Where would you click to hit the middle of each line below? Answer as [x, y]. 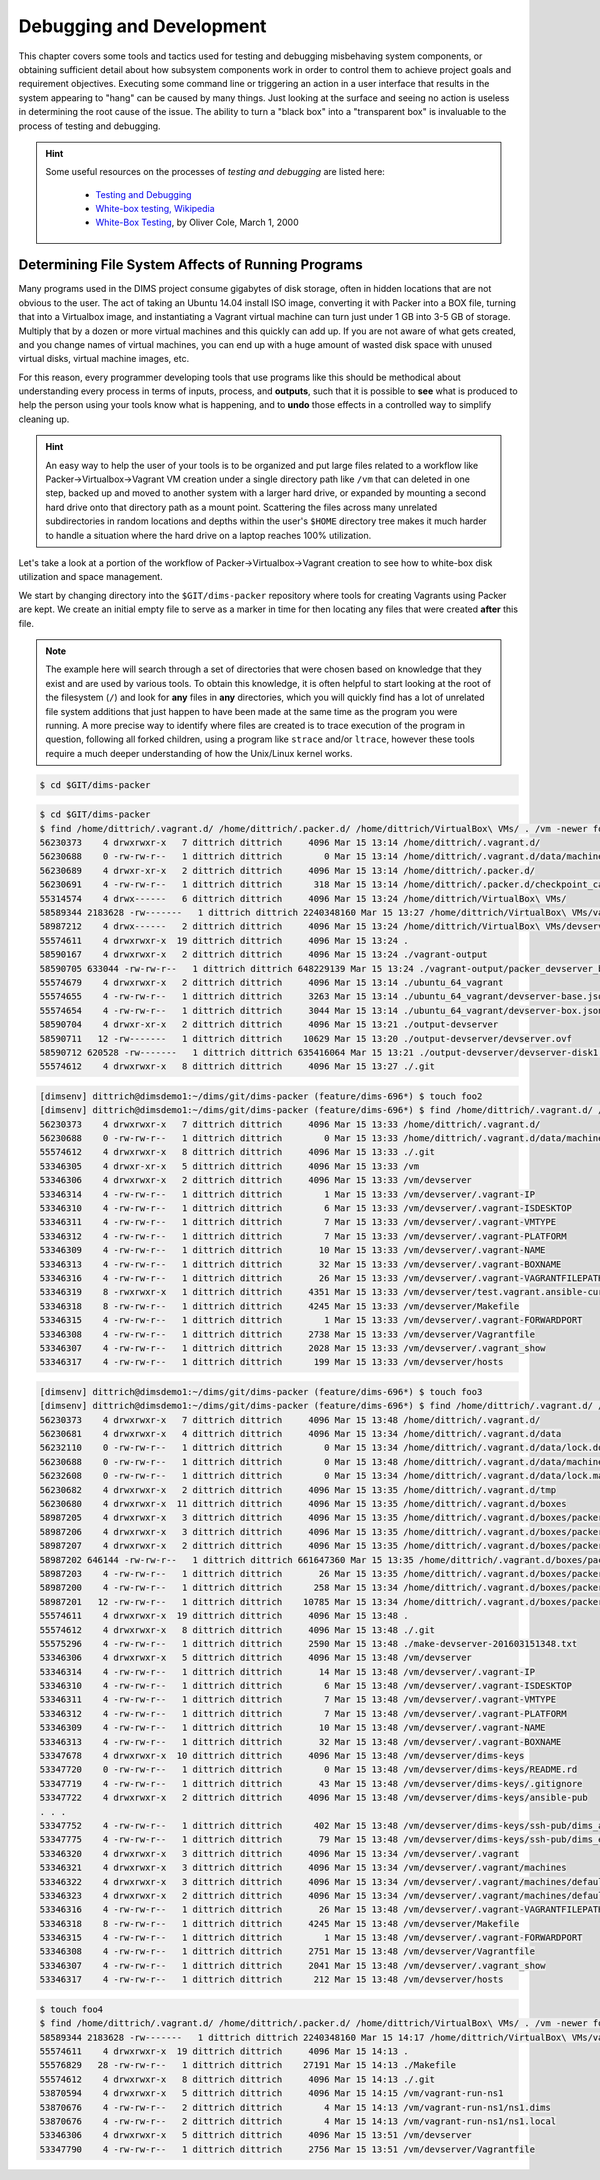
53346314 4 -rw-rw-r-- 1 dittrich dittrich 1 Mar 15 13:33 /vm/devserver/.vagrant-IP [287, 1194]
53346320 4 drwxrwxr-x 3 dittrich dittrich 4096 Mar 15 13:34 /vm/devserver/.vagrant [279, 1853]
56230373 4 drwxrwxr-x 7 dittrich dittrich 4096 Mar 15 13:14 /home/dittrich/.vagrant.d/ [290, 843]
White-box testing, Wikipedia [155, 209]
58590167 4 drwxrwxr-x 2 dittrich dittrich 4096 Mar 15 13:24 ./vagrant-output [264, 954]
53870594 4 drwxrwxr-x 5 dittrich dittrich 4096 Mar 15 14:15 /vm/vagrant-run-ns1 [271, 2093]
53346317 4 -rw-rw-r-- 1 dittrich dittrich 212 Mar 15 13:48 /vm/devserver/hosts [271, 1979]
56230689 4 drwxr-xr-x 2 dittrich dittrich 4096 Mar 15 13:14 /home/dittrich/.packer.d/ [287, 870]
